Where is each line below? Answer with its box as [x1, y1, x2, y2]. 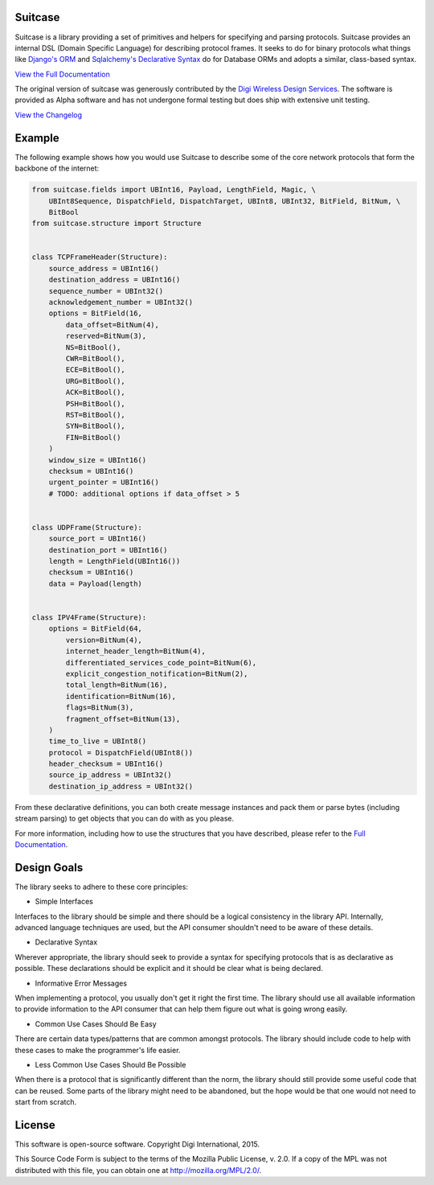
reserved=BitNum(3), [65, 331, 147, 341]
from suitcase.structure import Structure [31, 219, 202, 228]
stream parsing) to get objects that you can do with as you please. [14, 813, 235, 824]
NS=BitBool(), [65, 343, 121, 352]
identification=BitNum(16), [65, 692, 177, 701]
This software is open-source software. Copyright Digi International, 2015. [14, 1139, 260, 1150]
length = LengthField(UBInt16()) [48, 557, 181, 566]
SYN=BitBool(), [65, 422, 126, 430]
